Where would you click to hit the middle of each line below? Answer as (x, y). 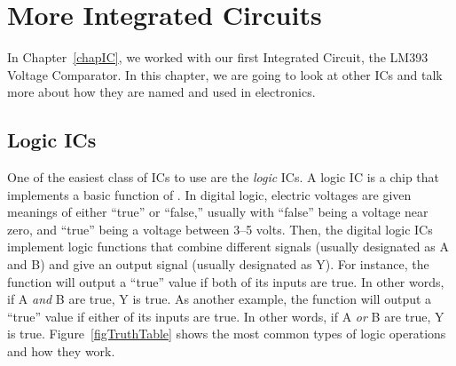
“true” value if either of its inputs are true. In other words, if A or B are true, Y (226, 316)
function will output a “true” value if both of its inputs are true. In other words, (226, 281)
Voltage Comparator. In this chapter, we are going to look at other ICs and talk (225, 74)
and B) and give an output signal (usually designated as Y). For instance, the (218, 264)
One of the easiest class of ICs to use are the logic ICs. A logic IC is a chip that (224, 177)
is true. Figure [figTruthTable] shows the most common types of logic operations (227, 334)
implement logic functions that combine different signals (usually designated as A (228, 247)
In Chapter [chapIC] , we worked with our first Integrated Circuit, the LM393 (218, 57)
